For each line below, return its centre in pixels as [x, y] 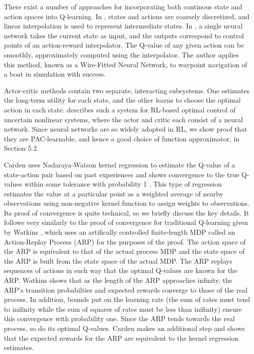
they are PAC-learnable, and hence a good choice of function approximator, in [122, 138]
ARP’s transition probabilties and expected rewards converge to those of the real [126, 289]
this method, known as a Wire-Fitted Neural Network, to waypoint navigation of [126, 64]
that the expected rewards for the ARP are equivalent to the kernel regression [121, 338]
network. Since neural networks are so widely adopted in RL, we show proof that [126, 129]
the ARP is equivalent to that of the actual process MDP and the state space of [124, 251]
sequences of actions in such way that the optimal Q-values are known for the [121, 270]
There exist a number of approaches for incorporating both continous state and [123, 6]
